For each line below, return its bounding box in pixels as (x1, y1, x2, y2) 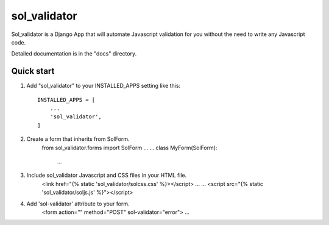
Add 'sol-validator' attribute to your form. (26, 200, 130, 207)
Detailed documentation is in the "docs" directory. (11, 50, 137, 57)
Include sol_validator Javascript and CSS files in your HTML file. (26, 171, 187, 179)
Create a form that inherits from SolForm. (26, 135, 130, 143)
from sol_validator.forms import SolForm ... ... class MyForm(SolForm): (41, 144, 218, 151)
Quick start (11, 66, 55, 76)
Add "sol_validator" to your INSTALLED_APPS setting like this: (26, 82, 181, 90)
